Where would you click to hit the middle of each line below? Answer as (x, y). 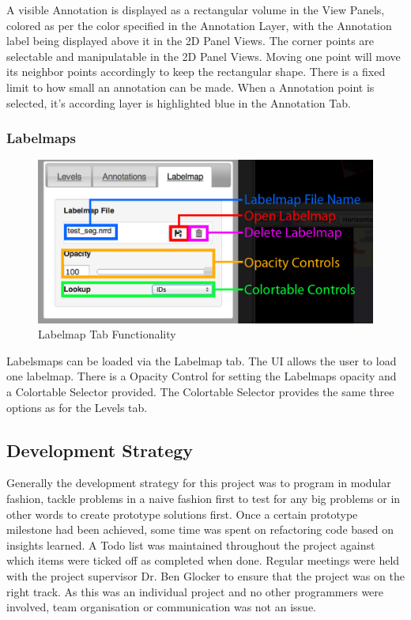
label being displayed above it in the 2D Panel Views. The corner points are (190, 41)
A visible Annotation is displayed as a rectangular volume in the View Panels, (196, 9)
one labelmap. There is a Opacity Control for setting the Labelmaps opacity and (202, 376)
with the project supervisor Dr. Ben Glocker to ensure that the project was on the (205, 575)
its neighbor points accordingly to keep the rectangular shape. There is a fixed (196, 72)
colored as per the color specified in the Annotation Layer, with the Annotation (199, 25)
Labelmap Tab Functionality (107, 334)
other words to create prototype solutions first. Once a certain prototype (182, 514)
